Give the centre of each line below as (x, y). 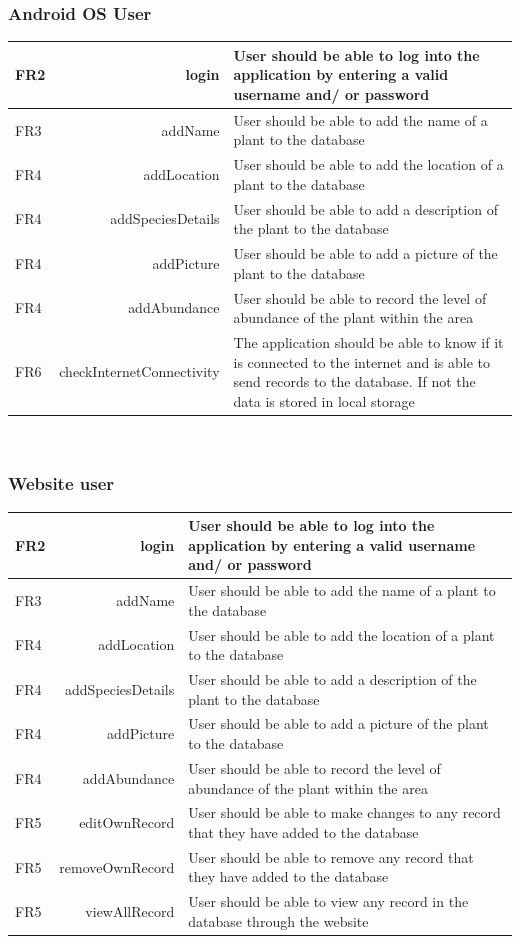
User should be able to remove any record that (331, 856)
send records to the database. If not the (354, 381)
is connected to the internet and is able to (361, 361)
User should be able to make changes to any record (344, 812)
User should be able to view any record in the (328, 901)
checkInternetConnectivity (139, 371)
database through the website (278, 920)
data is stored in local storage (324, 400)
